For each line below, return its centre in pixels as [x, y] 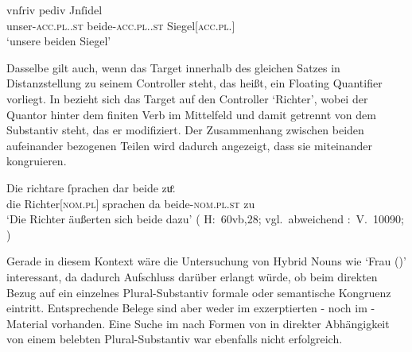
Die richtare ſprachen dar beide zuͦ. [91, 187]
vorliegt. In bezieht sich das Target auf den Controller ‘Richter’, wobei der [187, 98]
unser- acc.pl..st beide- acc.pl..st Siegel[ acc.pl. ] [121, 25]
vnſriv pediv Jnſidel [54, 10]
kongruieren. [37, 161]
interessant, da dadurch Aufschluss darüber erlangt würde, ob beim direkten [192, 276]
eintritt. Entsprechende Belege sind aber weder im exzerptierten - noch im [187, 308]
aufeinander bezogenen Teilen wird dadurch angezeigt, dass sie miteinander [190, 145]
